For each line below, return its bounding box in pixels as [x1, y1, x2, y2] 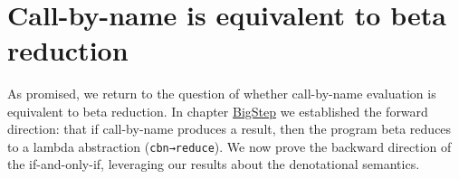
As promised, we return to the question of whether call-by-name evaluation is [7, 83, 436, 102]
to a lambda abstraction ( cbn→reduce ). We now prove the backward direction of [7, 137, 452, 155]
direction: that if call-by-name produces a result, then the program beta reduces [7, 119, 452, 138]
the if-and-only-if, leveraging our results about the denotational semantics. [7, 155, 420, 174]
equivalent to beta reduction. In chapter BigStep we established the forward [7, 101, 428, 120]
